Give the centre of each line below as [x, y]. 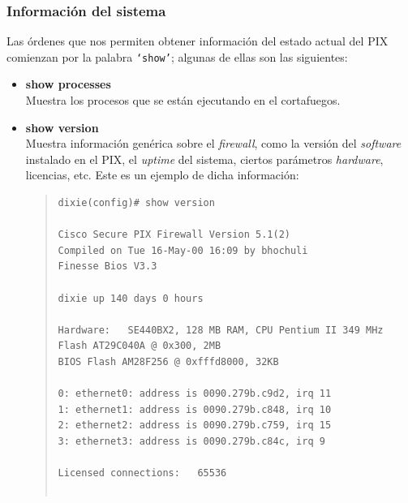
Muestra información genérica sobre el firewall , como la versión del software [213, 143]
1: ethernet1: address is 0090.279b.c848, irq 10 [195, 409]
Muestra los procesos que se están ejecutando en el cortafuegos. [183, 100]
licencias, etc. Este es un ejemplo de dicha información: [162, 175]
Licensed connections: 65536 [142, 473]
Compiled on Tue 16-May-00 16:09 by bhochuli [183, 250]
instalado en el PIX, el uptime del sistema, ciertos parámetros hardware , [204, 159]
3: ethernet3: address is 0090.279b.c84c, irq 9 [191, 441]
